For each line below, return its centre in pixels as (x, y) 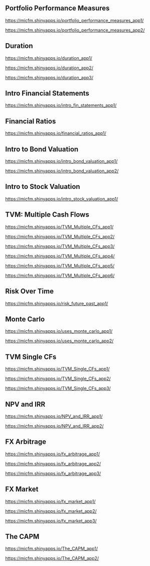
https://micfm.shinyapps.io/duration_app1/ (49, 58)
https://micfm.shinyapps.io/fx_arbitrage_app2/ (53, 463)
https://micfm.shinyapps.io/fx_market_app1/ (50, 501)
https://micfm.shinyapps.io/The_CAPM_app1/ (52, 549)
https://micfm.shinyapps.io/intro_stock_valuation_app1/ (62, 199)
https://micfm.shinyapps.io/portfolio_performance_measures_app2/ (75, 30)
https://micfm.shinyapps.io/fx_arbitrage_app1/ (53, 454)
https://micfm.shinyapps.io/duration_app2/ (49, 68)
